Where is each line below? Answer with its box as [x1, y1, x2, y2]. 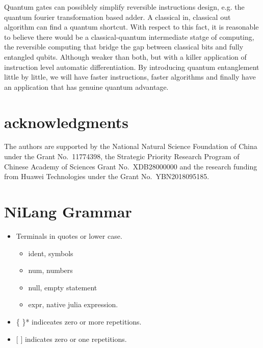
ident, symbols [28, 247, 73, 258]
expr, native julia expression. [28, 299, 118, 310]
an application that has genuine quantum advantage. [4, 81, 169, 92]
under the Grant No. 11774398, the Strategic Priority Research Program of [4, 151, 240, 162]
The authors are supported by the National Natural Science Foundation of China [4, 141, 257, 152]
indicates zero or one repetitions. [24, 333, 127, 344]
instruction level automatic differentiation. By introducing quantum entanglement [4, 61, 259, 72]
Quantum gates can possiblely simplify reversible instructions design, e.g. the [4, 2, 245, 12]
